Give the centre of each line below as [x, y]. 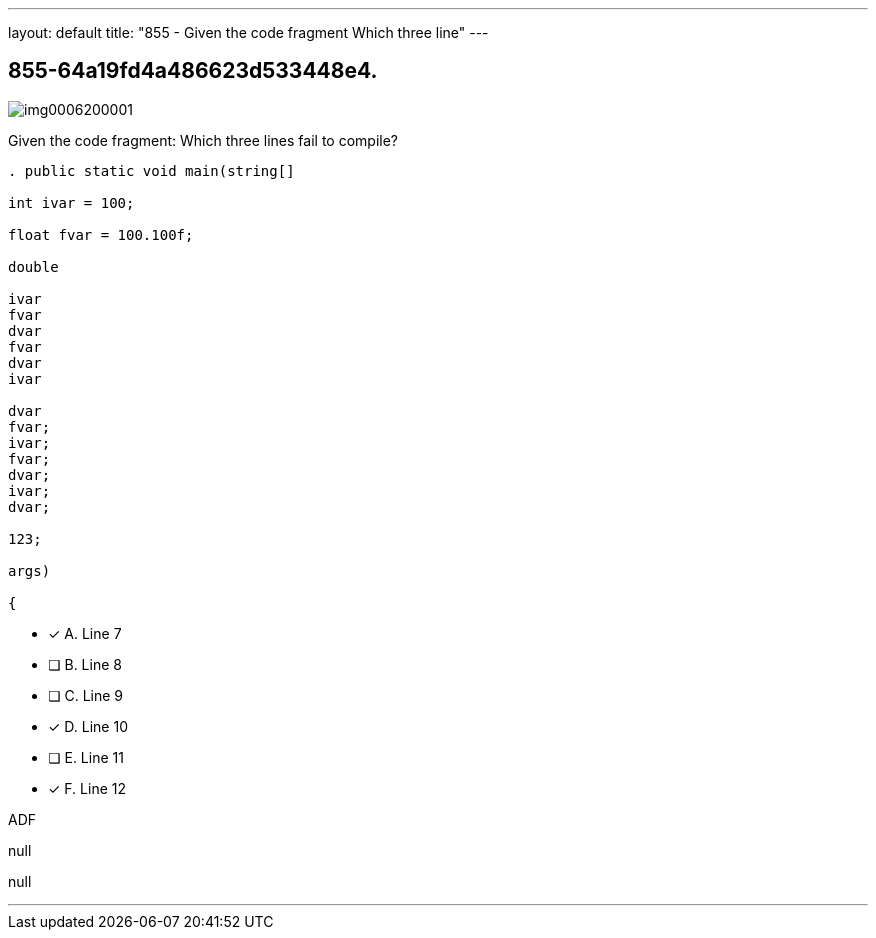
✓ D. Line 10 [88, 726]
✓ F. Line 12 [87, 788]
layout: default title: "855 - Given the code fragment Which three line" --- [248, 32]
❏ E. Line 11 [86, 757]
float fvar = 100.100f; [101, 234]
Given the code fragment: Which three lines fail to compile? [203, 140]
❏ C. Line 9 [86, 695]
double [33, 266]
